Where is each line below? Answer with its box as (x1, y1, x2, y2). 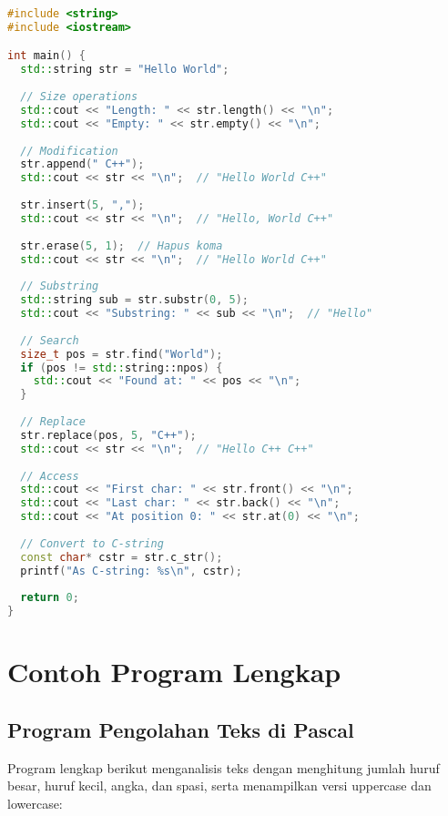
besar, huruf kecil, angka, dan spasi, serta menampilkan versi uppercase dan (7, 776, 432, 795)
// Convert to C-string (20, 536, 164, 550)
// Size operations (20, 90, 138, 104)
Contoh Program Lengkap (7, 653, 341, 690)
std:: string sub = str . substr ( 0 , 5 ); (20, 293, 249, 307)
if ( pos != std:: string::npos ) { (20, 361, 223, 374)
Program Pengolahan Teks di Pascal (7, 715, 354, 743)
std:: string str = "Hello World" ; (20, 63, 229, 76)
